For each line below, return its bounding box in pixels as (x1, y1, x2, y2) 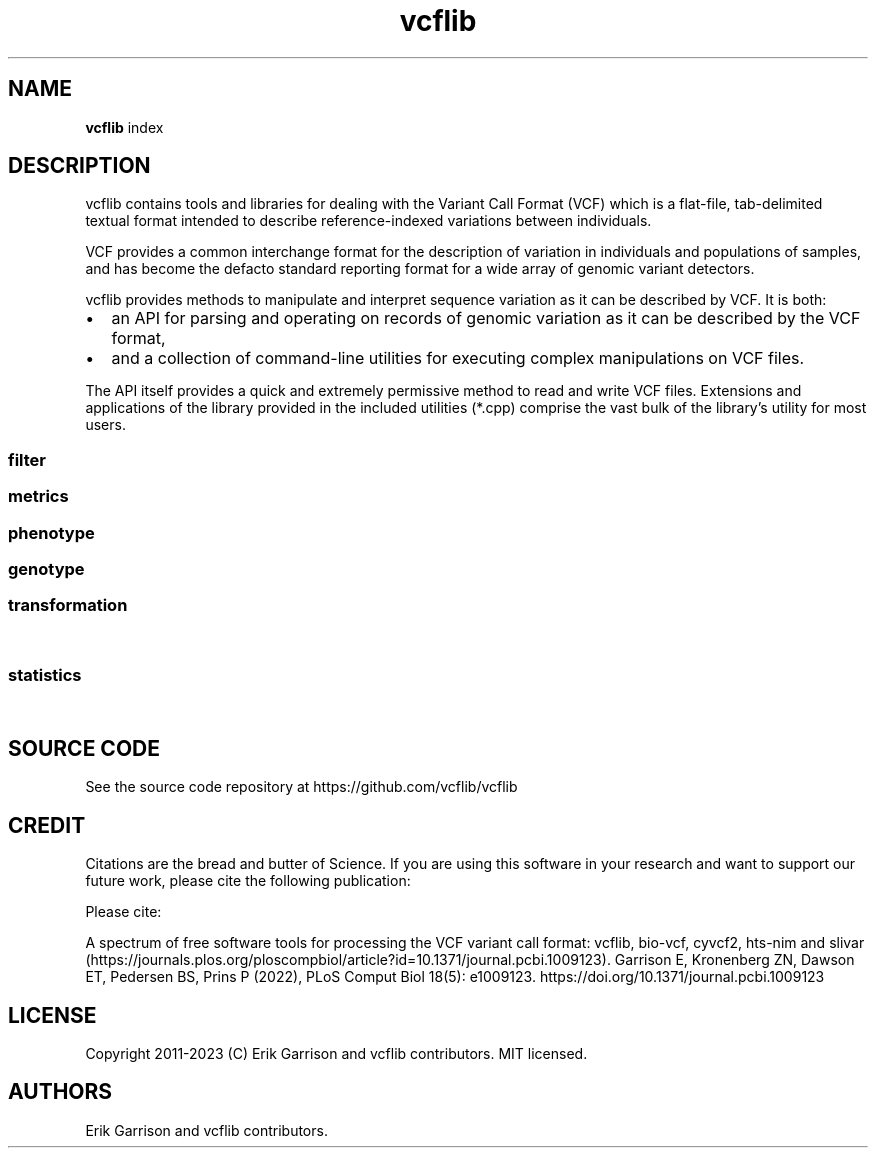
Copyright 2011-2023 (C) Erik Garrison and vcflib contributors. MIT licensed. (85, 1044, 588, 1062)
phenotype (8, 522, 95, 543)
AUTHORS (8, 1079, 113, 1105)
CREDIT (8, 812, 86, 838)
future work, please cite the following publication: (85, 872, 411, 890)
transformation (8, 595, 128, 616)
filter (8, 449, 46, 470)
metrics (8, 486, 69, 507)
